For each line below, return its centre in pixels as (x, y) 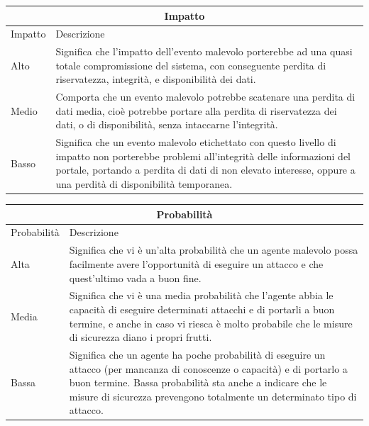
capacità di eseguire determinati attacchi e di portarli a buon (202, 309)
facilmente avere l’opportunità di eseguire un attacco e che (196, 263)
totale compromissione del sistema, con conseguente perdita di (191, 65)
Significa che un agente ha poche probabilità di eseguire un (197, 354)
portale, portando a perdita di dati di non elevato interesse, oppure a (205, 170)
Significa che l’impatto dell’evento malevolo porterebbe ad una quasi (204, 51)
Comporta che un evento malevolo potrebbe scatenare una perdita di (205, 97)
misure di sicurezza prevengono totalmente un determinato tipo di (213, 396)
